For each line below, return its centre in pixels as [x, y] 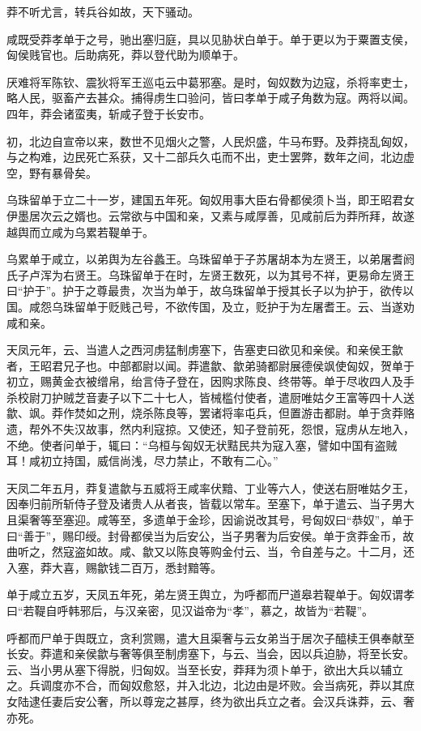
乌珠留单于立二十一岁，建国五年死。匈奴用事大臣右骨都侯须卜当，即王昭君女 [210, 200]
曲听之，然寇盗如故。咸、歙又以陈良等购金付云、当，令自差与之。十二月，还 [210, 551]
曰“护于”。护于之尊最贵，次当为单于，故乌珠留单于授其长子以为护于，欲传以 [210, 291]
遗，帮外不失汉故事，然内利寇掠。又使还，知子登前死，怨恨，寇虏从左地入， [210, 429]
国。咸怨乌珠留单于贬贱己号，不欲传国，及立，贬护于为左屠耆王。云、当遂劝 [210, 306]
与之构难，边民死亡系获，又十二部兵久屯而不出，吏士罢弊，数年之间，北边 [205, 157]
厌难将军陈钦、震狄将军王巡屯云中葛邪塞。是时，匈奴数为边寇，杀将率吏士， [210, 81]
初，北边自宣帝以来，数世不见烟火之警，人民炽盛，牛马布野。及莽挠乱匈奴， [210, 141]
